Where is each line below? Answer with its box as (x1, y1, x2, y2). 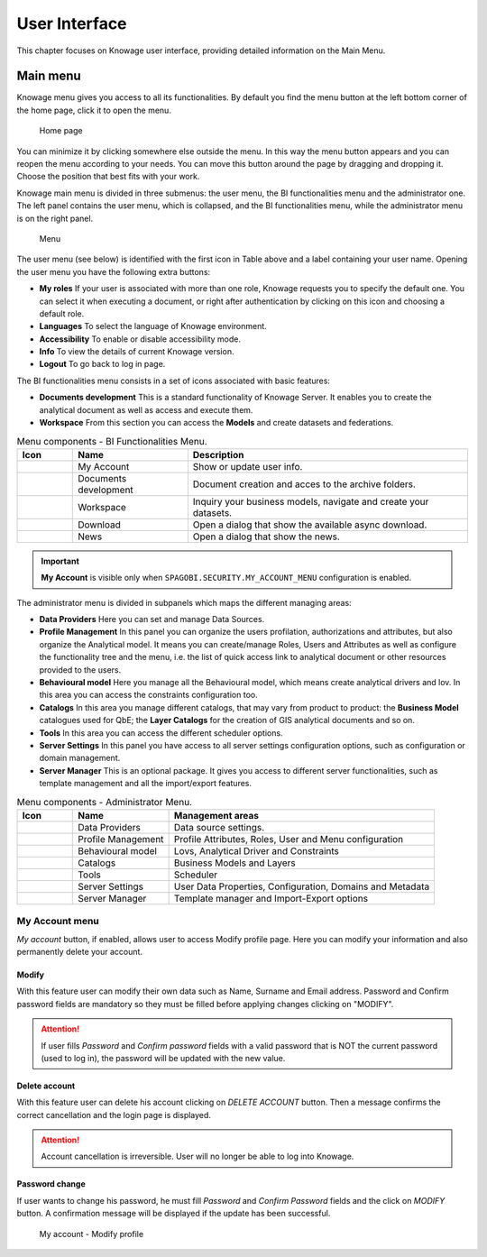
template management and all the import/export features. (39, 778, 253, 789)
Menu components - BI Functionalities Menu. (16, 435, 207, 447)
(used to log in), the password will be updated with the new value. (41, 1052, 286, 1063)
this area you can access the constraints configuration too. (39, 690, 258, 701)
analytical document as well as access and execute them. (39, 404, 253, 415)
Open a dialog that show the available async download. (192, 518, 427, 531)
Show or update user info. (192, 460, 303, 473)
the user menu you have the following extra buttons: (16, 266, 211, 277)
